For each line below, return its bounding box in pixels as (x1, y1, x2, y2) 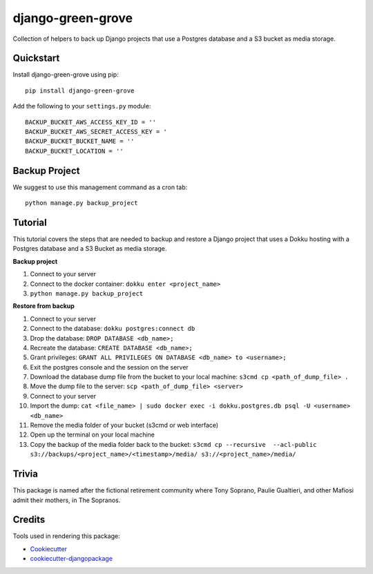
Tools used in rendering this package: (12, 532, 120, 540)
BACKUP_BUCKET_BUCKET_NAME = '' (25, 137, 135, 145)
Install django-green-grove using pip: (12, 70, 119, 79)
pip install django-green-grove (25, 86, 135, 95)
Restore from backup (12, 302, 75, 310)
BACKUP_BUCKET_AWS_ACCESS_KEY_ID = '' (25, 118, 157, 126)
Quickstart (12, 52, 60, 64)
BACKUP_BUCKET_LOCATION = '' (25, 147, 124, 155)
